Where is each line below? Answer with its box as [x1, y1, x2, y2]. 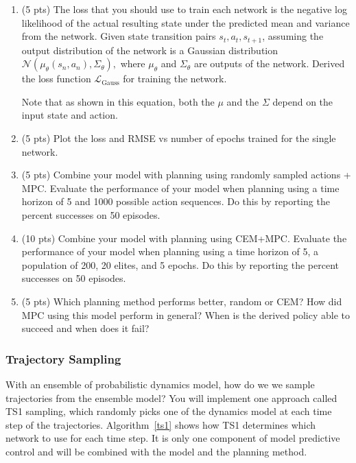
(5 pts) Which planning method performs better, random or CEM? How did [21, 294, 342, 308]
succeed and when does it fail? [21, 321, 150, 335]
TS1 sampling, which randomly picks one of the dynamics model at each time [5, 404, 332, 418]
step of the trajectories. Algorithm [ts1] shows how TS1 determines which [5, 417, 316, 431]
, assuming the [262, 29, 324, 43]
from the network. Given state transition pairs [21, 29, 216, 43]
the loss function [21, 71, 91, 86]
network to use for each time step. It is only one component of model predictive [5, 431, 340, 445]
